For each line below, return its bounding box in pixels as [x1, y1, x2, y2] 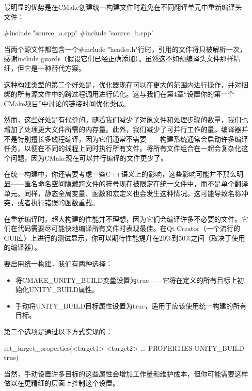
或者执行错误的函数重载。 [17, 197, 99, 208]
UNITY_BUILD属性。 [29, 284, 99, 294]
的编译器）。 [4, 242, 41, 252]
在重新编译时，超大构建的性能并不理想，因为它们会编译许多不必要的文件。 [4, 213, 241, 224]
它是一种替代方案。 [24, 63, 85, 73]
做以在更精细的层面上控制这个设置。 [4, 378, 119, 388]
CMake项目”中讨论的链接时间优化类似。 [4, 98, 130, 108]
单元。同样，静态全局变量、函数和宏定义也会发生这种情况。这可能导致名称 [4, 188, 241, 198]
